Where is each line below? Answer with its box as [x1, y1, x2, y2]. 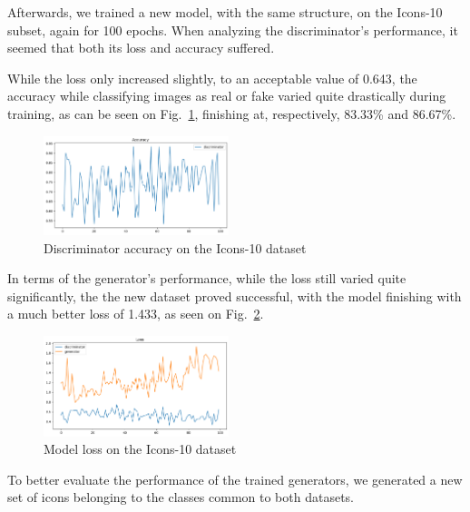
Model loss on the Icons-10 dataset [44, 439, 237, 458]
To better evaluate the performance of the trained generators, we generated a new [7, 469, 463, 488]
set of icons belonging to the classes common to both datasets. [7, 487, 354, 507]
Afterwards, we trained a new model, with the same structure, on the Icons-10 [7, 3, 443, 21]
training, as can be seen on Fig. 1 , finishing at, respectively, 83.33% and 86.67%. [7, 103, 456, 123]
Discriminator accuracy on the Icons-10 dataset [44, 238, 307, 257]
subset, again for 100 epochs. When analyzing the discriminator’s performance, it [7, 20, 458, 39]
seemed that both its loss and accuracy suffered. [7, 38, 275, 57]
